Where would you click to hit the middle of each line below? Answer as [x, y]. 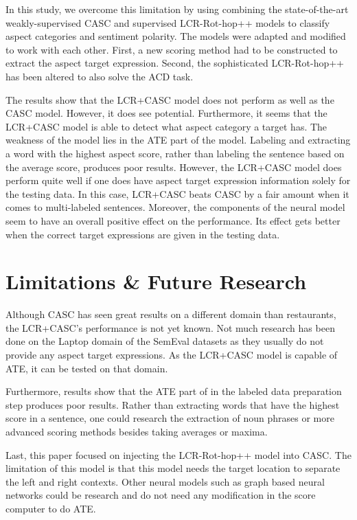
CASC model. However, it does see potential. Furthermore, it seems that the [166, 113]
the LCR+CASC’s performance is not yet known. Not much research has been [170, 327]
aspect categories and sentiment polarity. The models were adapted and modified [176, 36]
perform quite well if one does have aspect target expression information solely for [178, 180]
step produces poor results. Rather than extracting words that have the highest [173, 404]
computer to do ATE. [51, 508]
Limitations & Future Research [156, 281]
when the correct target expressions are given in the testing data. [143, 234]
